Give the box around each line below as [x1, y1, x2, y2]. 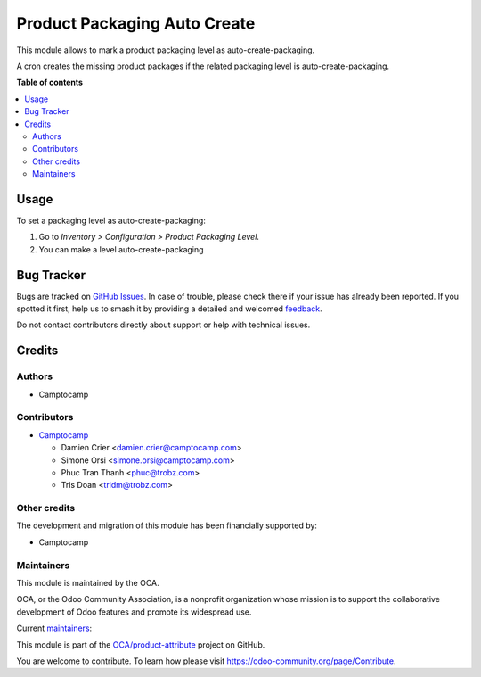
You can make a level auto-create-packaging [38, 244, 204, 254]
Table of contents [16, 77, 84, 88]
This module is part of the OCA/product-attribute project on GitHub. [16, 639, 265, 650]
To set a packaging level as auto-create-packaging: [16, 215, 207, 226]
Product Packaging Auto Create [16, 13, 256, 33]
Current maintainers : [16, 623, 93, 633]
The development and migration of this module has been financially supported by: [16, 520, 318, 531]
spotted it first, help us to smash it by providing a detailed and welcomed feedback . [16, 303, 322, 314]
